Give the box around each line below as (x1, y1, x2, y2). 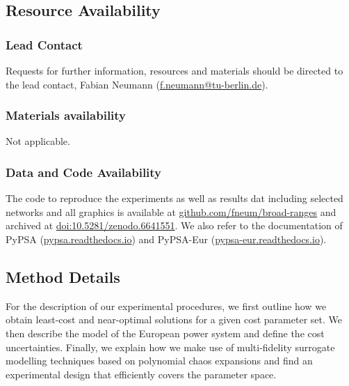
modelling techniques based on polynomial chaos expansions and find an (6, 353, 313, 368)
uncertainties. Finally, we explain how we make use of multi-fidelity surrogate (6, 339, 335, 354)
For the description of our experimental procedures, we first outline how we (6, 298, 327, 313)
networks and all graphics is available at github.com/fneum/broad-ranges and (6, 204, 336, 219)
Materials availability (6, 107, 127, 124)
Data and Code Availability (6, 163, 162, 180)
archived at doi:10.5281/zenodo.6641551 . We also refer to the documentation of (6, 218, 343, 233)
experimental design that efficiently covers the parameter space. (6, 366, 277, 381)
